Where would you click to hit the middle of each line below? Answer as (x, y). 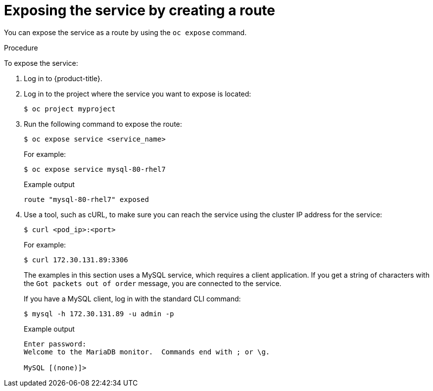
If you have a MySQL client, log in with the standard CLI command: (132, 298)
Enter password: (55, 344)
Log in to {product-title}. (63, 78)
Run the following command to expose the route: (103, 124)
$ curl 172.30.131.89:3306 (76, 260)
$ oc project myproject (70, 109)
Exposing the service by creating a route (140, 10)
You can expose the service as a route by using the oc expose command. (125, 32)
